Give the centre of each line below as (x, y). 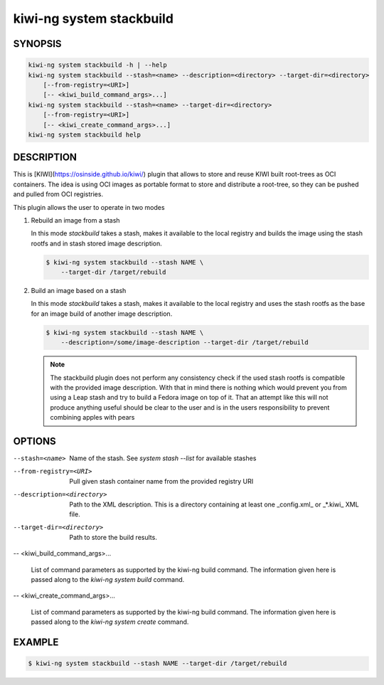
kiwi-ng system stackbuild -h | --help (97, 65)
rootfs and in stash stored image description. (97, 243)
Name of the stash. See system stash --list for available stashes (163, 458)
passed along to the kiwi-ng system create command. (110, 622)
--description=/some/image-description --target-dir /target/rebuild (185, 342)
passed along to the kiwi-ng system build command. (108, 579)
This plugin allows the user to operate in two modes (89, 207)
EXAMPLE (36, 642)
